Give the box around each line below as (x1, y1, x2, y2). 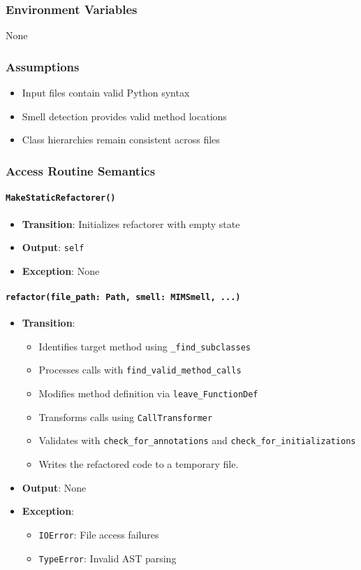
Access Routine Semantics (6, 162, 156, 179)
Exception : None (22, 263, 100, 278)
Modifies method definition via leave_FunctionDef (38, 386, 258, 401)
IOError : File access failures (38, 527, 159, 541)
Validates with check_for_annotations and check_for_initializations (38, 433, 356, 448)
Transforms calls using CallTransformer (38, 409, 213, 424)
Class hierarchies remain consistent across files (22, 132, 220, 147)
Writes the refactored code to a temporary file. (38, 457, 239, 471)
